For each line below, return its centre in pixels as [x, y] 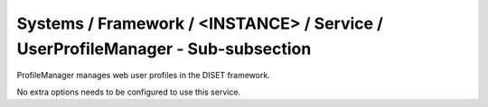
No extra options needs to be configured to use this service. [129, 92]
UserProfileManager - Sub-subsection [164, 49]
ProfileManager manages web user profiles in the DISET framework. [143, 76]
